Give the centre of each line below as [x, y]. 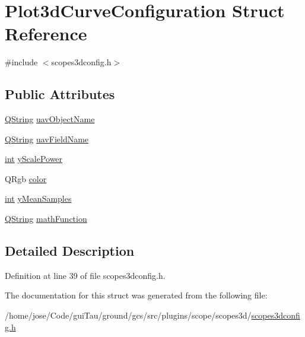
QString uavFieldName [47, 139]
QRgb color [26, 178]
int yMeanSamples [38, 198]
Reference [46, 34]
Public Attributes [60, 94]
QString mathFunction [46, 219]
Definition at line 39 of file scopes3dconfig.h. [85, 275]
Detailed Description [70, 251]
